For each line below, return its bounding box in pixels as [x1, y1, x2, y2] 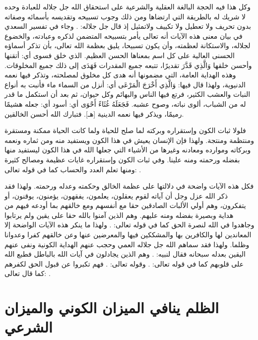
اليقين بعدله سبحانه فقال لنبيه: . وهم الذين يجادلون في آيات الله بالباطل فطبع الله [4, 249, 246, 259]
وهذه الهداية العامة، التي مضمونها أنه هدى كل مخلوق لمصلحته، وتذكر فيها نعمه [4, 69, 236, 80]
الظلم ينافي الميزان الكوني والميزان [4, 297, 219, 318]
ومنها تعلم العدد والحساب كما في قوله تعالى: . [4, 164, 141, 174]
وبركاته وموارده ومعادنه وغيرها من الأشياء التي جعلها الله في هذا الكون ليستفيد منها [4, 144, 251, 155]
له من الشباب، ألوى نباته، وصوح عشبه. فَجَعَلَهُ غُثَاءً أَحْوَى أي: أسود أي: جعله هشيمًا [4, 98, 246, 109]
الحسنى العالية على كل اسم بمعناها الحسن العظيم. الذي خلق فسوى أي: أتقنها [4, 50, 235, 60]
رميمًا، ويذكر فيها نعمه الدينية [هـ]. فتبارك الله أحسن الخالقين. [4, 108, 184, 119]
